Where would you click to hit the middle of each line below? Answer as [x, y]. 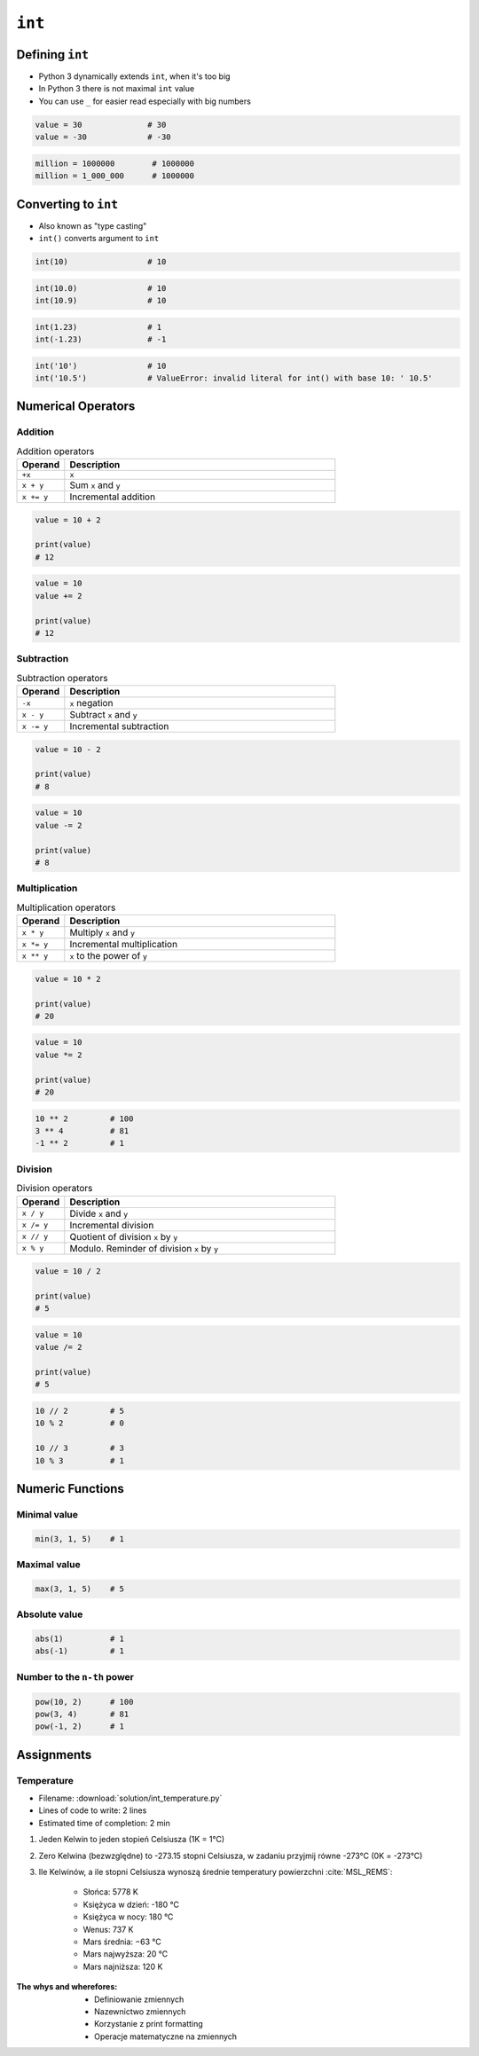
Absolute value [50, 1614]
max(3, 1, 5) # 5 [79, 1589]
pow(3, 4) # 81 [82, 1714]
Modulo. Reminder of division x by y [144, 1248]
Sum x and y [95, 485]
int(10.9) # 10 [101, 301]
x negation [91, 703]
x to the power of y [109, 956]
